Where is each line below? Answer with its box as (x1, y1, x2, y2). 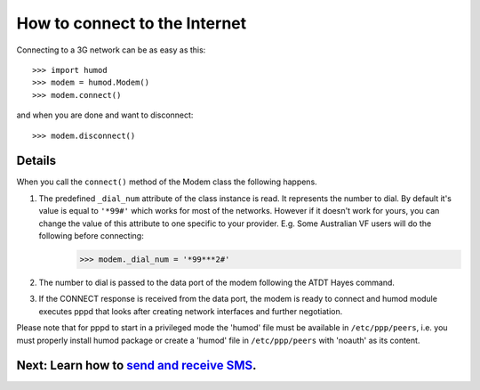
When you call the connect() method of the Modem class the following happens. (16, 176, 317, 187)
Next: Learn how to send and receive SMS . (16, 358, 257, 373)
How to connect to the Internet (16, 13, 247, 33)
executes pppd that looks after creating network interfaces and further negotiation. (38, 305, 343, 316)
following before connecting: (38, 230, 144, 240)
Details (16, 153, 57, 168)
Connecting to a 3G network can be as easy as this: (16, 45, 206, 55)
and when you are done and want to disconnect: (16, 110, 194, 120)
